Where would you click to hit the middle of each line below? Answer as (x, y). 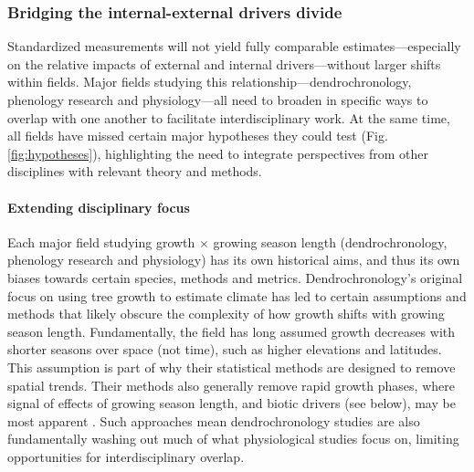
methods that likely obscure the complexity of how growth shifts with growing (226, 314)
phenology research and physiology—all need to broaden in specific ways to (218, 100)
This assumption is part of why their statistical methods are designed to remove (232, 367)
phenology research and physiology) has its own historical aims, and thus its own (234, 260)
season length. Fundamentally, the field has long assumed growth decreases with (232, 331)
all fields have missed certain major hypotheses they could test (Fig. (198, 136)
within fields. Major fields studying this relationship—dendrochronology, (210, 82)
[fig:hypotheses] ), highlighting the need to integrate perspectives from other (218, 153)
